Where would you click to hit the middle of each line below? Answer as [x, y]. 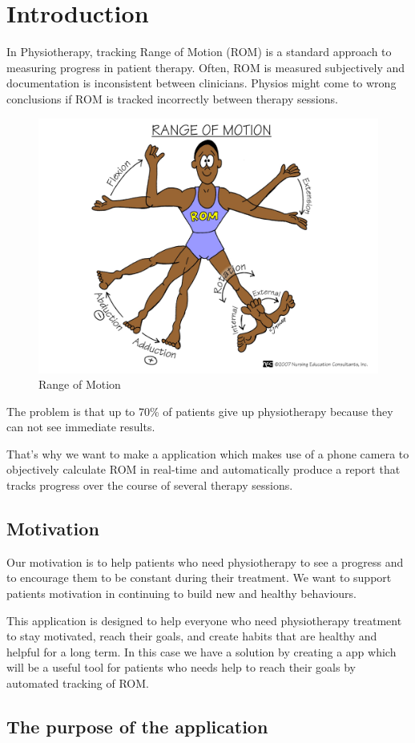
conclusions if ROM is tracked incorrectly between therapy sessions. [172, 98]
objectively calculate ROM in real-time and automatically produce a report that [203, 469]
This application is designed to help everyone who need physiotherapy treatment [204, 620]
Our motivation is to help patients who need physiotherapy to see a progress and [205, 561]
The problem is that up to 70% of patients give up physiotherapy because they [200, 411]
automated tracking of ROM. [78, 683]
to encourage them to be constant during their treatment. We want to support [199, 577]
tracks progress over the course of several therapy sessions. [150, 485]
